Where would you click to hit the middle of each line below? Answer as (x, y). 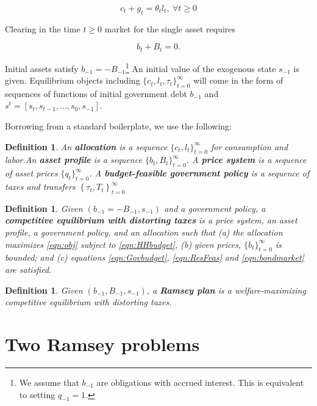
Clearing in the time (43, 28)
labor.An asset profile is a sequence (73, 160)
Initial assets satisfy (42, 68)
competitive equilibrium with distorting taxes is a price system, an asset (151, 220)
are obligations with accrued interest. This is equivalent (200, 382)
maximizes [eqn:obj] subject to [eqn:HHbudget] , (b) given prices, (123, 244)
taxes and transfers (40, 187)
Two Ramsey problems (102, 344)
